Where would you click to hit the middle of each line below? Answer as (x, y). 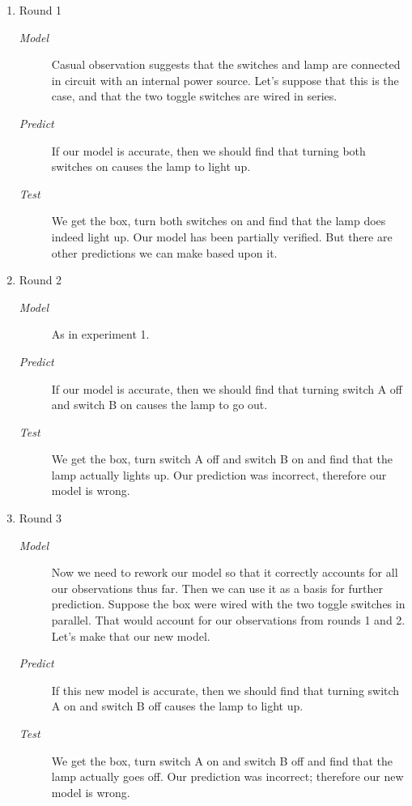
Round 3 (40, 518)
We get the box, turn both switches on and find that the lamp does (219, 221)
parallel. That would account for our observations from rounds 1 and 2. (228, 620)
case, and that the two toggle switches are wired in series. (194, 96)
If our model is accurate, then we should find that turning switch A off (227, 388)
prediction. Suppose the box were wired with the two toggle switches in (228, 604)
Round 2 (40, 280)
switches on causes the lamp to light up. (151, 166)
